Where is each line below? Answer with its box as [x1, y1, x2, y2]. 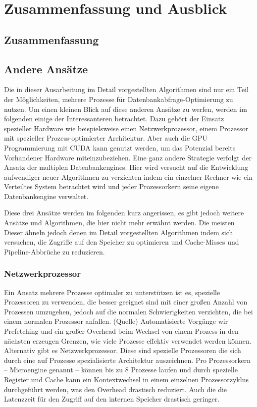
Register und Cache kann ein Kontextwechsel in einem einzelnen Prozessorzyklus [4, 374, 249, 385]
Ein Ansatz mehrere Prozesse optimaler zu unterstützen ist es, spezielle [4, 287, 220, 297]
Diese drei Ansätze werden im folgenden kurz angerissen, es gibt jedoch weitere [4, 207, 244, 218]
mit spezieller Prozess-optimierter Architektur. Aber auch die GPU [4, 133, 207, 143]
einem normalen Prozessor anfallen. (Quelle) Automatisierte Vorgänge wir [4, 316, 228, 326]
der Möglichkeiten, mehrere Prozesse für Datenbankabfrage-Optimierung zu [4, 94, 233, 104]
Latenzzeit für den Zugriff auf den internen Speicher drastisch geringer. [4, 394, 220, 404]
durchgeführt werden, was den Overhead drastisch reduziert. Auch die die [4, 384, 227, 394]
